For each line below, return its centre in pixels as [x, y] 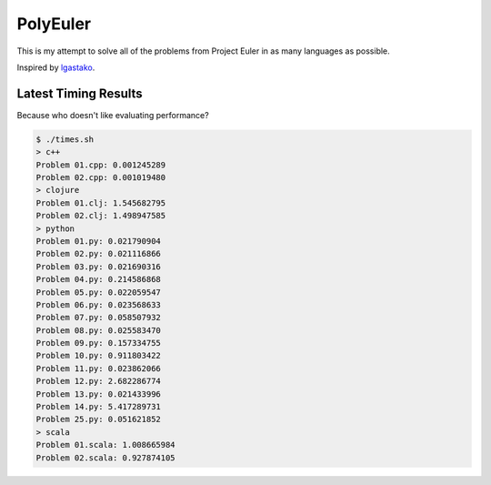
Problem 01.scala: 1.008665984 [106, 445]
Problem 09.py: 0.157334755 [98, 343]
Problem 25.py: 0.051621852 [98, 419]
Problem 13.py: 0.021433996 [98, 394]
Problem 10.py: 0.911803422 [98, 356]
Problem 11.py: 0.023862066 [98, 368]
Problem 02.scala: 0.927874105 [106, 458]
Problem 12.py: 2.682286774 [98, 381]
